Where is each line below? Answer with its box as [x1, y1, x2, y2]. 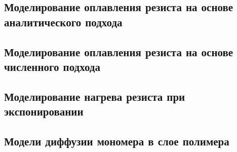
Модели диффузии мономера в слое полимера [4, 133, 229, 148]
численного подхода [4, 58, 100, 74]
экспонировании [4, 103, 84, 119]
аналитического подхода [4, 14, 123, 29]
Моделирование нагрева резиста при [4, 88, 185, 104]
